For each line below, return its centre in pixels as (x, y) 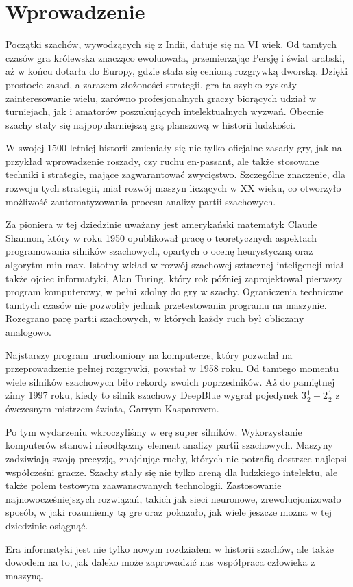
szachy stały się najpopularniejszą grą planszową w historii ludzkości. (151, 124)
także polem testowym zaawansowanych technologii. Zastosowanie (144, 485)
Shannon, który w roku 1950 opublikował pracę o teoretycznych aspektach (161, 237)
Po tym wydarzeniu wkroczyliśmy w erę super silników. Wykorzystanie (154, 431)
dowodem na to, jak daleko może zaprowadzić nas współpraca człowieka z (160, 562)
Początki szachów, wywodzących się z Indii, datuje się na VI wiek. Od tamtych (171, 44)
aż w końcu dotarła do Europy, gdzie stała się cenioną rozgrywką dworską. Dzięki (177, 71)
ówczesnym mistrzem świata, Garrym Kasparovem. (112, 409)
